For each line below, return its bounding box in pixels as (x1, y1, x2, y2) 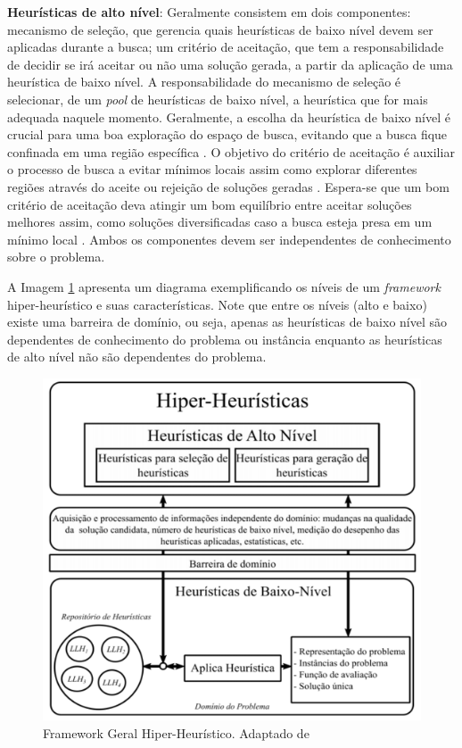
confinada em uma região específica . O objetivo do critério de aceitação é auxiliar (7, 142, 455, 161)
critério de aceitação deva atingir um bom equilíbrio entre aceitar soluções (7, 195, 412, 213)
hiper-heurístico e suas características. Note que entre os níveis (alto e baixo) (7, 295, 427, 313)
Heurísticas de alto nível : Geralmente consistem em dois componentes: (7, 3, 411, 21)
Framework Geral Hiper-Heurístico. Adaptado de (43, 723, 309, 742)
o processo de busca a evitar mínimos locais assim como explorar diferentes (7, 160, 417, 179)
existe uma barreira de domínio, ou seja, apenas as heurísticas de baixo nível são (7, 312, 448, 331)
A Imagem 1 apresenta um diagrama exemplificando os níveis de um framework (7, 277, 441, 295)
